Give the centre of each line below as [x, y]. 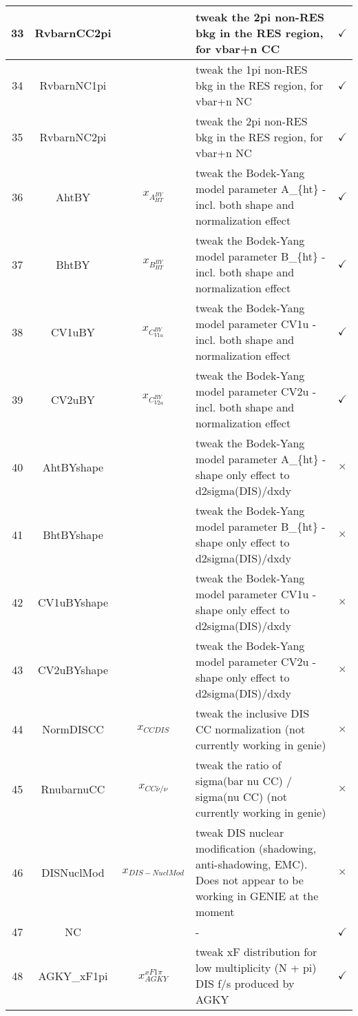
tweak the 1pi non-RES [251, 69]
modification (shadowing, [256, 848]
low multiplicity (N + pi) [256, 967]
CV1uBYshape [73, 602]
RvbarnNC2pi [73, 137]
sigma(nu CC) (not [241, 796]
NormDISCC [73, 729]
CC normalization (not [250, 729]
